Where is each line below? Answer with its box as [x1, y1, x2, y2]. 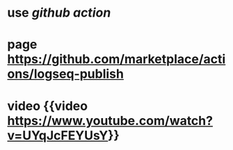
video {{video [7, 98, 88, 114]
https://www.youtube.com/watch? [7, 112, 214, 128]
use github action [7, 5, 111, 21]
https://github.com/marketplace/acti [7, 51, 226, 67]
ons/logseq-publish [7, 66, 124, 82]
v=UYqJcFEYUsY [7, 127, 109, 143]
